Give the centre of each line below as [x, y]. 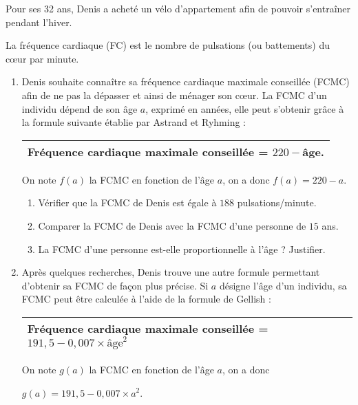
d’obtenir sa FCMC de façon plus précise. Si [115, 285]
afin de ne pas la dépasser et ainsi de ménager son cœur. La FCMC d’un [174, 95]
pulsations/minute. [277, 203]
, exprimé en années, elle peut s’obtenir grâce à [245, 108]
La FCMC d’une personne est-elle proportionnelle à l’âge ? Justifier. [182, 249]
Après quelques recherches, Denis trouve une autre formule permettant [171, 272]
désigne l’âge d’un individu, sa [283, 285]
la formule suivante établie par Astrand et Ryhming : [134, 122]
